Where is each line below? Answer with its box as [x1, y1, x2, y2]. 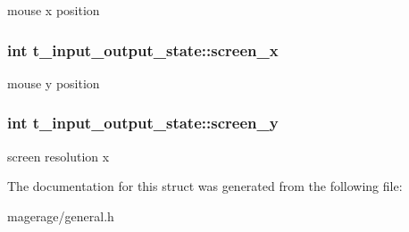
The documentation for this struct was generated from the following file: [7, 177, 403, 195]
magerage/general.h [7, 206, 114, 225]
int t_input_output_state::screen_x [7, 38, 279, 61]
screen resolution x [7, 146, 110, 165]
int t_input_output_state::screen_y [7, 112, 279, 134]
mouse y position [7, 73, 100, 92]
